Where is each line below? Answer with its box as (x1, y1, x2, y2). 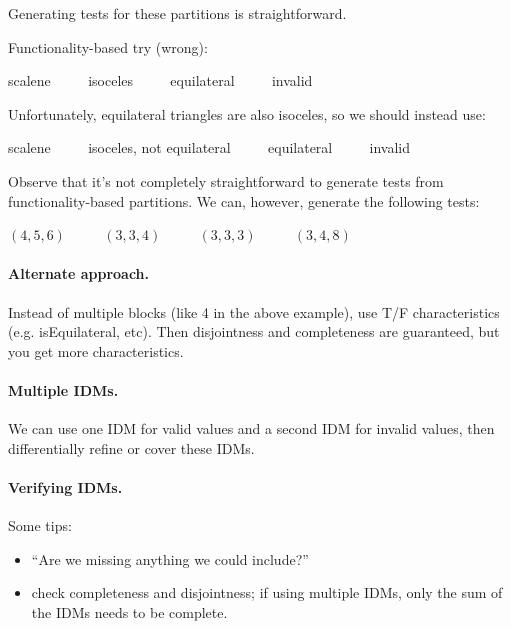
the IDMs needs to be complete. (31, 601, 228, 622)
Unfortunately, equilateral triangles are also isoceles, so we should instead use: (8, 103, 486, 124)
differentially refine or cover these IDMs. (8, 437, 255, 458)
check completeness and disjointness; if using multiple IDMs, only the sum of (31, 582, 503, 603)
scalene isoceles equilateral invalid (8, 70, 313, 91)
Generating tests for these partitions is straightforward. (8, 3, 347, 23)
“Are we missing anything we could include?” (31, 548, 309, 569)
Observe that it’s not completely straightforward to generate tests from (8, 170, 444, 191)
